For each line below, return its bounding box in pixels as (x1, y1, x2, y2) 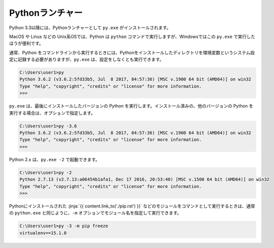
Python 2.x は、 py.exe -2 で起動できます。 (9, 156, 100, 162)
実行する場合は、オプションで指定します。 (9, 110, 96, 116)
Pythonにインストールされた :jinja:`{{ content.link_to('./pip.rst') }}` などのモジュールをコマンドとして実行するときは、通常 (9, 203, 255, 209)
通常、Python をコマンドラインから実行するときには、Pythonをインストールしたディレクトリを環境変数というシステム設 (9, 49, 255, 55)
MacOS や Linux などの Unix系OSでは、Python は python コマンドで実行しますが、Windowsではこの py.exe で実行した (9, 34, 255, 39)
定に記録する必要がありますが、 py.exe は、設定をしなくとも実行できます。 (9, 57, 164, 63)
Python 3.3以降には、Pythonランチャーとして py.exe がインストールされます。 (9, 25, 171, 31)
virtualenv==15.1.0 (19, 230, 67, 236)
